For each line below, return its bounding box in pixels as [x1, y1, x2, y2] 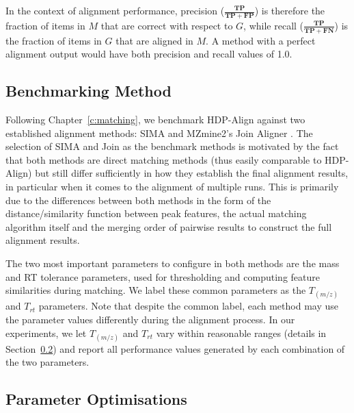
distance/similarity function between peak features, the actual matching [5, 206, 307, 221]
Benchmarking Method [5, 80, 172, 101]
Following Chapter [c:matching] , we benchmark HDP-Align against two [5, 112, 305, 127]
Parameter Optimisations [5, 388, 187, 410]
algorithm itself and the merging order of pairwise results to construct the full [5, 219, 332, 234]
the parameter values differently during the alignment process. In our [5, 312, 295, 326]
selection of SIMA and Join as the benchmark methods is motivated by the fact [5, 139, 339, 153]
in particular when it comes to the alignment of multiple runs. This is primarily [5, 179, 339, 194]
